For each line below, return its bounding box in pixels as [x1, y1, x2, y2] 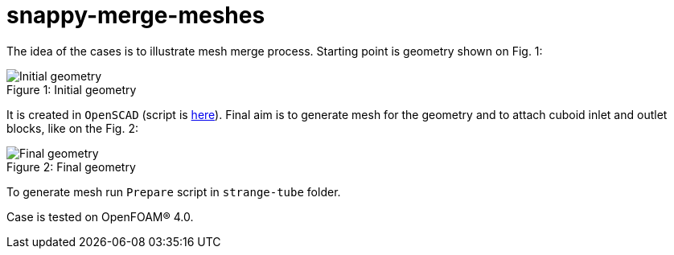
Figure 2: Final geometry [6, 159, 136, 174]
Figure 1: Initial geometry [6, 82, 137, 97]
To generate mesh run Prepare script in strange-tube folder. [6, 184, 341, 199]
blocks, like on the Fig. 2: [6, 121, 138, 135]
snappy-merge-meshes [6, 2, 265, 29]
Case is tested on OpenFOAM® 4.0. [6, 209, 194, 224]
